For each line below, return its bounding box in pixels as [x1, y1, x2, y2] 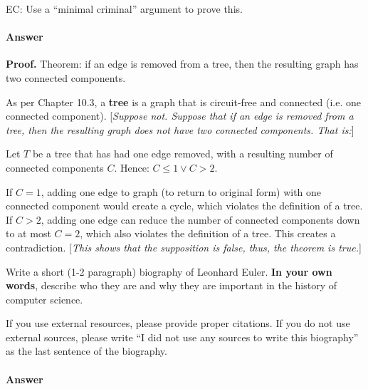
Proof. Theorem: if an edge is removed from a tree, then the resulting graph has [6, 56, 359, 71]
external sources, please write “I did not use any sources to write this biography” [6, 329, 359, 344]
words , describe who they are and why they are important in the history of [6, 278, 337, 293]
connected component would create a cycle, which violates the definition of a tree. [6, 198, 363, 213]
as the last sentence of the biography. [6, 343, 167, 358]
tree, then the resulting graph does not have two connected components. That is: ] [6, 122, 354, 137]
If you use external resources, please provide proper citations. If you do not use [6, 316, 350, 331]
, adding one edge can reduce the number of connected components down [41, 212, 360, 227]
